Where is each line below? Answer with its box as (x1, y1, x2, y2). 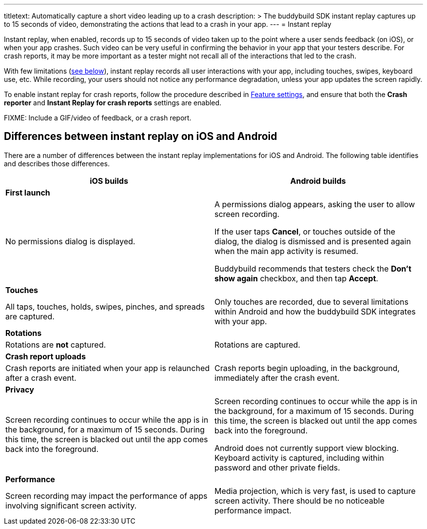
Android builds (290, 176, 346, 186)
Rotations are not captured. (5, 339, 106, 350)
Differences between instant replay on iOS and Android (4, 130, 277, 143)
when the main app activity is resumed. (214, 246, 358, 256)
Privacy (5, 384, 34, 394)
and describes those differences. (4, 159, 110, 168)
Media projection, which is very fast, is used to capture (214, 486, 416, 496)
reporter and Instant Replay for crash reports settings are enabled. (4, 98, 222, 107)
